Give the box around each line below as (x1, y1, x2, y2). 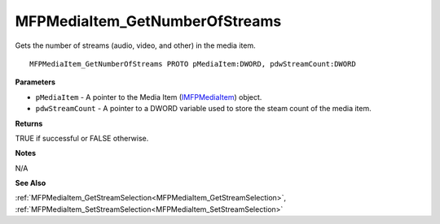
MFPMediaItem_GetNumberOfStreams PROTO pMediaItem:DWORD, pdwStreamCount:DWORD (29, 59, 356, 68)
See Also (15, 179, 46, 188)
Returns (15, 118, 43, 128)
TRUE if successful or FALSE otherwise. (15, 133, 149, 143)
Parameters (15, 77, 56, 87)
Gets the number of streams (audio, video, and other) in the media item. (15, 41, 256, 50)
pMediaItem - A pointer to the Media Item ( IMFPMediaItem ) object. (35, 92, 262, 101)
